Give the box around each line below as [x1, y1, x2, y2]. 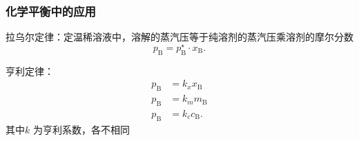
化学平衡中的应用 [6, 2, 96, 19]
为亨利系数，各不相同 [32, 122, 130, 136]
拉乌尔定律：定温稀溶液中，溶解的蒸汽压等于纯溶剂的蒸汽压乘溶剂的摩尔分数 [6, 30, 353, 44]
